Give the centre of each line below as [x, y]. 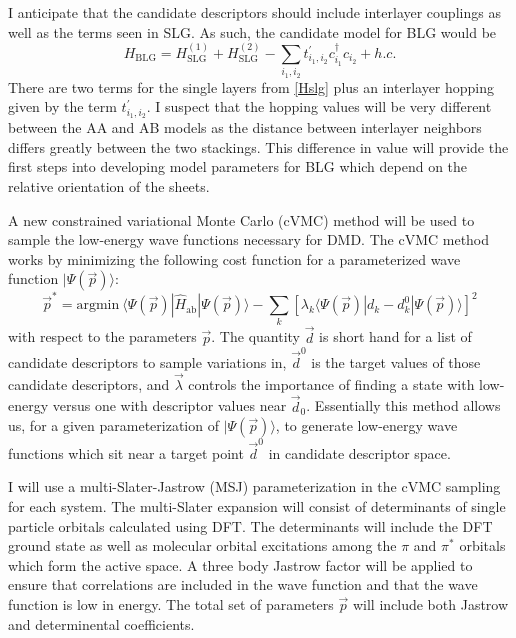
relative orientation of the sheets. [109, 185]
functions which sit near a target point [126, 452]
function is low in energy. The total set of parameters [171, 604]
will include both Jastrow [430, 604]
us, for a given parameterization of [113, 425]
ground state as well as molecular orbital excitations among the [202, 545]
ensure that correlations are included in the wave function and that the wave [243, 584]
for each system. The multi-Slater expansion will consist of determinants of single [257, 506]
